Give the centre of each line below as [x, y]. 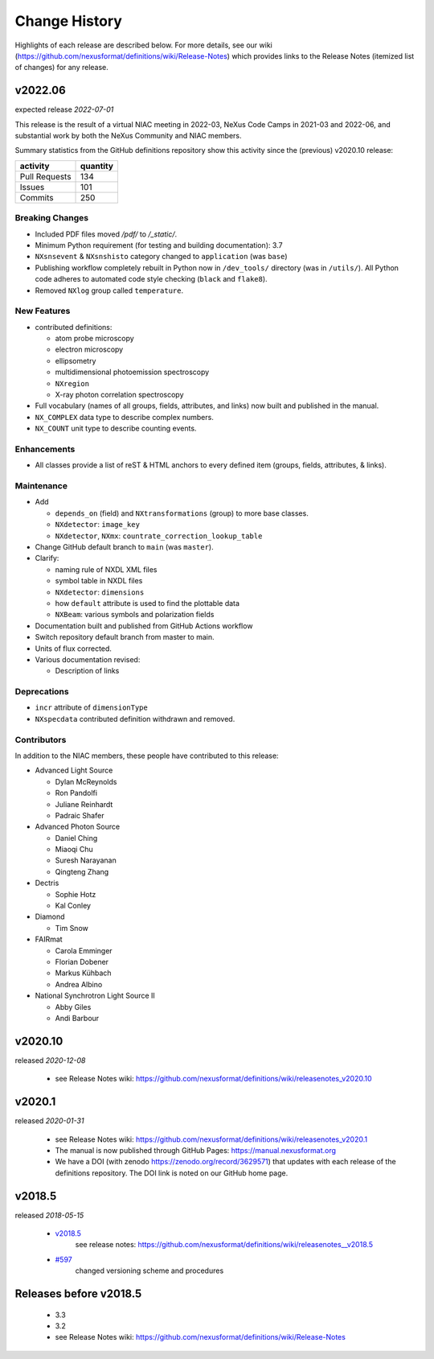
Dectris [47, 883]
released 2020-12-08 [50, 1060]
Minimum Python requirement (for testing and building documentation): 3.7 [159, 245]
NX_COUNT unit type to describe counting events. [116, 428]
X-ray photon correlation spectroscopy [119, 394]
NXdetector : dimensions [100, 592]
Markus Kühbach [83, 973]
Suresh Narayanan [86, 860]
